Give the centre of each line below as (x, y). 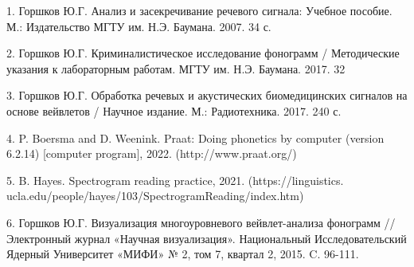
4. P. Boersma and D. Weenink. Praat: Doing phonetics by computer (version (195, 137)
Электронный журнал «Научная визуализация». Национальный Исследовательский (207, 238)
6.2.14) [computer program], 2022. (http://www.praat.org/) (152, 153)
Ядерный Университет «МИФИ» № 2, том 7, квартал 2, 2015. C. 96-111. (183, 254)
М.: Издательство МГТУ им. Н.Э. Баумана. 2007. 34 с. (139, 26)
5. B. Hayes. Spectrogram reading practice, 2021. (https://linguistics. (175, 180)
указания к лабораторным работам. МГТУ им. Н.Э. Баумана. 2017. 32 (176, 68)
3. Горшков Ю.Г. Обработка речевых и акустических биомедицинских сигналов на (207, 95)
